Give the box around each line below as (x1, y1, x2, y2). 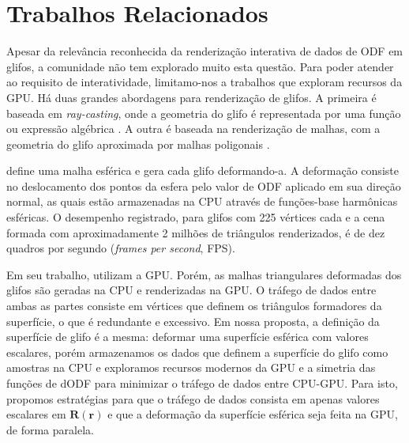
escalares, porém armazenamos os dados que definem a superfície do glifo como (6, 343, 388, 360)
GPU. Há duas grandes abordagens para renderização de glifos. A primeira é (6, 89, 377, 105)
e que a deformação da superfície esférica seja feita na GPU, (107, 406, 398, 422)
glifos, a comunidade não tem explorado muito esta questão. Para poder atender (6, 58, 394, 74)
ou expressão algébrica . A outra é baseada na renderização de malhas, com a (6, 120, 381, 137)
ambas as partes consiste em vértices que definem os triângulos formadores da (6, 297, 382, 314)
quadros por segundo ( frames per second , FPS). (6, 240, 235, 256)
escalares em (6, 406, 66, 422)
